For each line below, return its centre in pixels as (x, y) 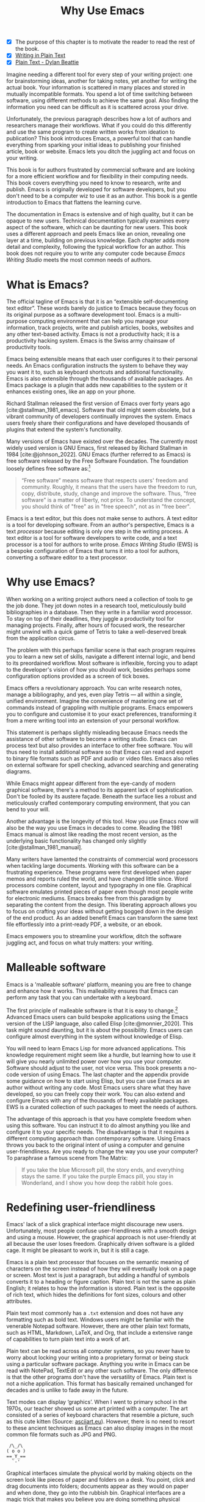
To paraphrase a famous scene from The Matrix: (67, 1158)
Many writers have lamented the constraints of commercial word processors (102, 859)
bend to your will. (28, 809)
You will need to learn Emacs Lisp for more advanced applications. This (96, 1048)
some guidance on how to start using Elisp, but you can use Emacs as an (98, 1081)
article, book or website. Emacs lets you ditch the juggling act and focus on (101, 151)
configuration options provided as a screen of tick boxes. (78, 676)
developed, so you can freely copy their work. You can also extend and (96, 1094)
